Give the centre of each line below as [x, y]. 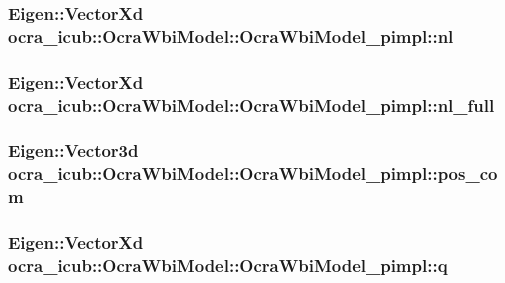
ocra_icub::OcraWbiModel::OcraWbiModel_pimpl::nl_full [251, 104]
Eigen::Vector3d [73, 150]
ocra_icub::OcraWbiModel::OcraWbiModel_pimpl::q [228, 265]
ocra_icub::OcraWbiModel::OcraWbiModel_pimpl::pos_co [253, 173]
